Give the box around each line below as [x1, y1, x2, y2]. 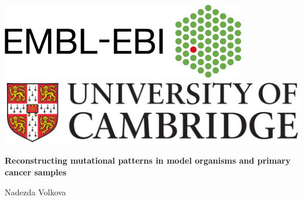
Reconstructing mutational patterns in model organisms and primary [5, 154, 291, 167]
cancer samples [5, 166, 67, 178]
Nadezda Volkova [5, 185, 66, 198]
